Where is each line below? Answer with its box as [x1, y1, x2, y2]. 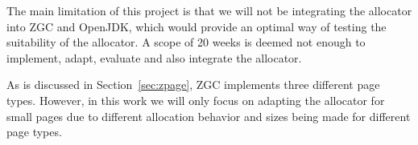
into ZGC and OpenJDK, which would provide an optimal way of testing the [6, 18, 387, 34]
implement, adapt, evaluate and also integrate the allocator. [6, 49, 302, 66]
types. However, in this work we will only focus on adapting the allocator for [6, 91, 385, 108]
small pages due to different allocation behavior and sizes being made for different [6, 107, 411, 124]
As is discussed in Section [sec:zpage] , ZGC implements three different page [6, 76, 380, 93]
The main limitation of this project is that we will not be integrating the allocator [6, 2, 412, 18]
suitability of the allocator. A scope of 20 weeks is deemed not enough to [6, 34, 366, 50]
